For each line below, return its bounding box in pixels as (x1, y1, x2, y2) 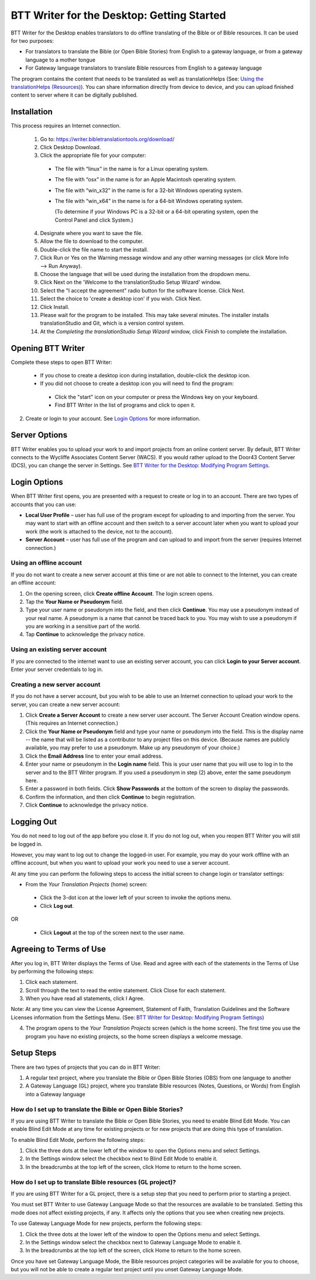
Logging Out (11, 817, 57, 827)
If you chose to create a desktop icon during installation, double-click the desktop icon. (40, 372, 251, 379)
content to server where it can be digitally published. (11, 91, 138, 99)
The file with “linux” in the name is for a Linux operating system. (54, 165, 209, 172)
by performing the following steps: (11, 968, 94, 975)
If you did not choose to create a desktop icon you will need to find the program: (40, 380, 234, 387)
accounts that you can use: (11, 501, 77, 508)
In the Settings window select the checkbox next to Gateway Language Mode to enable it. (25, 1238, 242, 1245)
